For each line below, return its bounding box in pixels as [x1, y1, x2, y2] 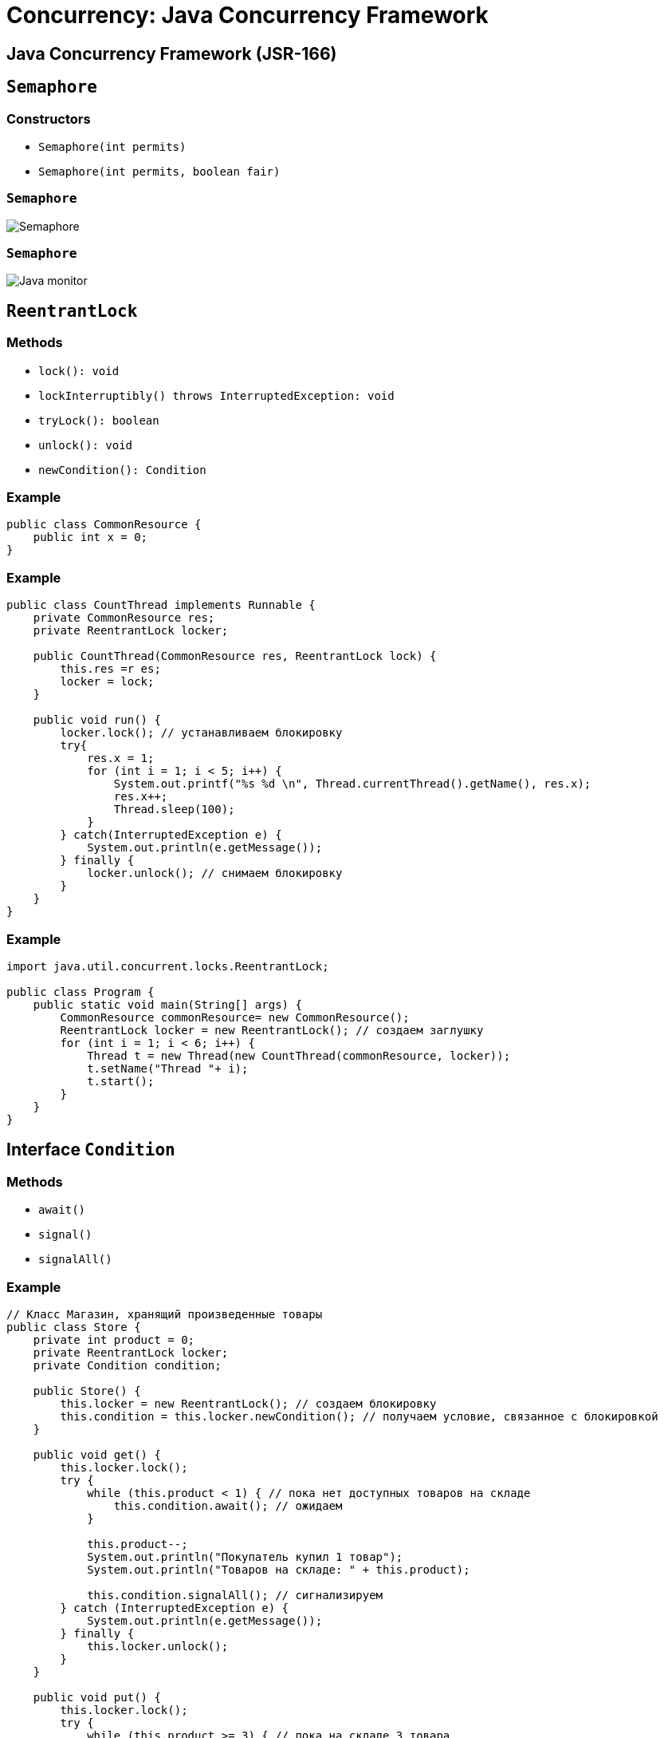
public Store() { [33, 1384, 141, 1397]
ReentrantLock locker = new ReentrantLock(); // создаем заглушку [60, 1023, 484, 1037]
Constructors [6, 110, 91, 127]
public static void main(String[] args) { [33, 997, 302, 1011]
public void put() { [33, 1690, 161, 1704]
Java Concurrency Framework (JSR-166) [6, 43, 337, 64]
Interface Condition [6, 1140, 175, 1160]
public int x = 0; [33, 531, 148, 544]
